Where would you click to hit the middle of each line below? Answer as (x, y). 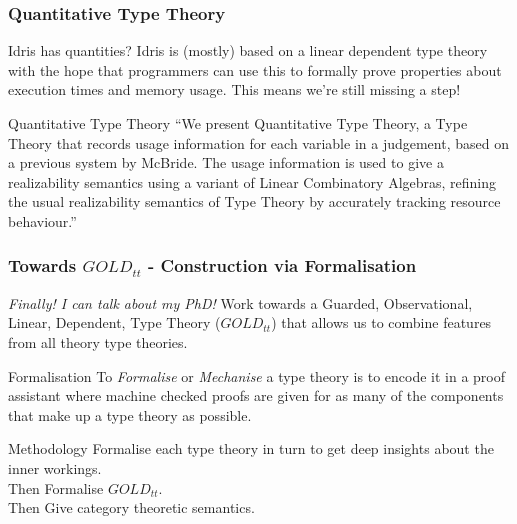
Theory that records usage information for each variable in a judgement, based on (258, 142)
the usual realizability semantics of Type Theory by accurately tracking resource (254, 201)
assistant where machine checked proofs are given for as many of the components (256, 395)
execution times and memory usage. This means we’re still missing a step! (234, 89)
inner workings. (55, 467)
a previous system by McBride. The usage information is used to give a (226, 162)
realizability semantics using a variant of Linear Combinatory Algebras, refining (252, 181)
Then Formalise (56, 487)
